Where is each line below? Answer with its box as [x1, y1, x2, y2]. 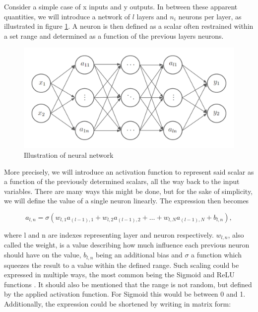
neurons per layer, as [178, 11, 242, 21]
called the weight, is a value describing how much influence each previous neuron [4, 240, 250, 250]
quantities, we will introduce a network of [4, 11, 130, 21]
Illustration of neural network [24, 150, 114, 160]
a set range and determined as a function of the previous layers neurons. [4, 30, 224, 41]
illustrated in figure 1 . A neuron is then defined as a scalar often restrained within [4, 21, 254, 31]
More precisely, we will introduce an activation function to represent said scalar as [4, 166, 254, 177]
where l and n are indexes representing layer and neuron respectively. [4, 230, 214, 240]
